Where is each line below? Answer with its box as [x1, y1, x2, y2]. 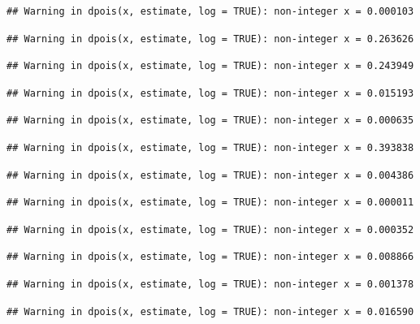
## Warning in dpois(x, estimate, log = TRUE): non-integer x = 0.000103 [6, 6, 414, 17]
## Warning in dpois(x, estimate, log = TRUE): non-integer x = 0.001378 [6, 278, 414, 290]
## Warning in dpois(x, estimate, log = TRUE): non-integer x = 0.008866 [6, 251, 414, 263]
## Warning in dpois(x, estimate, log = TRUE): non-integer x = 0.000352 [6, 223, 414, 235]
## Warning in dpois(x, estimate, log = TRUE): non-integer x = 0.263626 [6, 32, 414, 45]
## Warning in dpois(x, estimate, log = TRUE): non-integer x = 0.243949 [6, 60, 414, 72]
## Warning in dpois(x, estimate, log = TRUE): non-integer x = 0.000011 [6, 197, 414, 209]
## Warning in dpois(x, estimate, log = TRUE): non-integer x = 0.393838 [6, 141, 414, 153]
